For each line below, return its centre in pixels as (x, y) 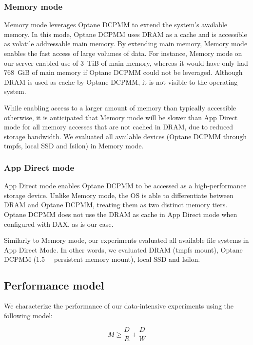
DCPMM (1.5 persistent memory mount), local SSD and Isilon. (102, 259)
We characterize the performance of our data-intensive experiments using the (119, 306)
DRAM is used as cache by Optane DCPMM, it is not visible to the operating (121, 82)
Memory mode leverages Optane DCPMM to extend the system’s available (116, 25)
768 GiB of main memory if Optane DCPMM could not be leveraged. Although (123, 72)
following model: (28, 315)
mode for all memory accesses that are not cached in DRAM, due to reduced (119, 127)
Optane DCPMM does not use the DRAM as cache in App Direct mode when (121, 214)
